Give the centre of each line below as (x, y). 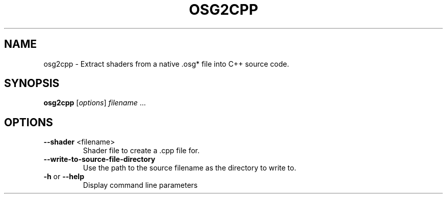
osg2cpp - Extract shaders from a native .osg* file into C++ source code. (166, 64)
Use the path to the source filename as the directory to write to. (190, 168)
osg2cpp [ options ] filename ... (95, 103)
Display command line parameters (140, 185)
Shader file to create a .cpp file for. (141, 151)
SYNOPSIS (32, 83)
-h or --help (64, 177)
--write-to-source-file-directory (100, 159)
